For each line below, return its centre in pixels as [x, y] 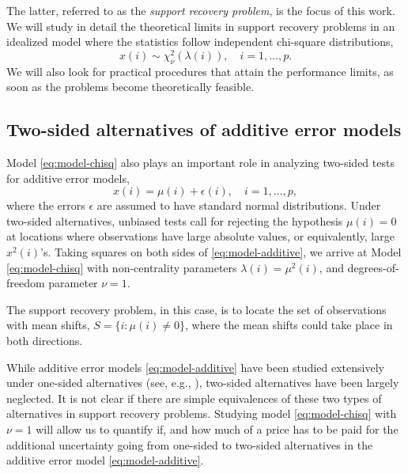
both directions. [45, 340]
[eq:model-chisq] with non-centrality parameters [122, 267]
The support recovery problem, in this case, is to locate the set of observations [196, 309]
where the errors [46, 205]
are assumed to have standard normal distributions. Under [239, 205]
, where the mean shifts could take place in [289, 325]
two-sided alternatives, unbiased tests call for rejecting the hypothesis [175, 220]
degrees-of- [373, 267]
